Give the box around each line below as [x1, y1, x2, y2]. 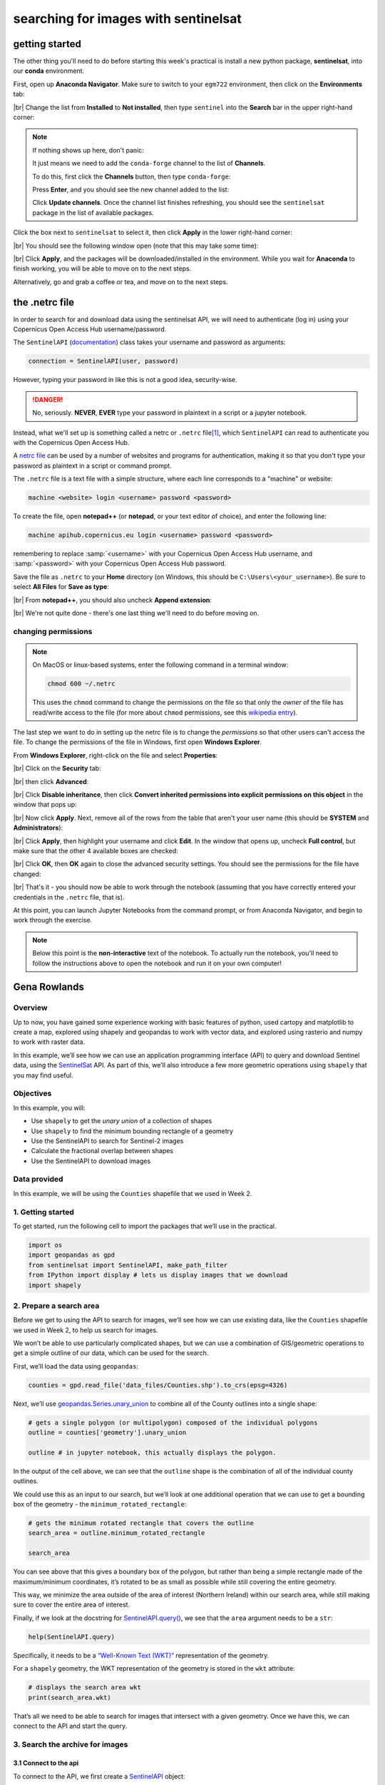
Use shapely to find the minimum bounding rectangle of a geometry [31, 1127, 234, 1135]
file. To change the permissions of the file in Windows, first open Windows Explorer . [13, 738, 262, 746]
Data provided [13, 1175, 63, 1185]
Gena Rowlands [13, 981, 85, 993]
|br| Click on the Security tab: [13, 764, 101, 773]
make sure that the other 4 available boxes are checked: [13, 846, 178, 855]
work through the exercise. [13, 916, 93, 925]
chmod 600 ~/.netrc [47, 680, 115, 688]
